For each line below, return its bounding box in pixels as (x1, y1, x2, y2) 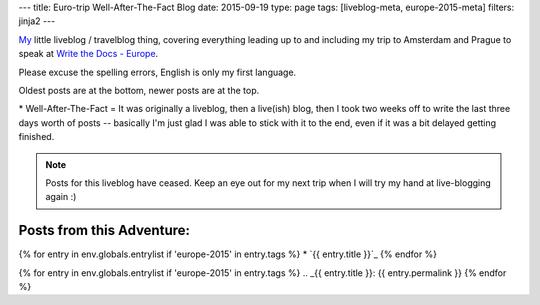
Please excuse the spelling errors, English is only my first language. (18, 66, 297, 78)
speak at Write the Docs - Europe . (18, 48, 159, 60)
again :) (45, 191, 77, 203)
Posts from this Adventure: (18, 222, 190, 239)
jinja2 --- (18, 15, 56, 27)
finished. (18, 131, 55, 143)
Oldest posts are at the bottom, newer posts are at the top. (18, 84, 260, 96)
